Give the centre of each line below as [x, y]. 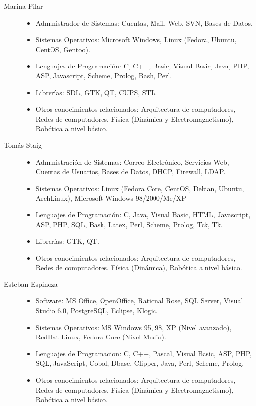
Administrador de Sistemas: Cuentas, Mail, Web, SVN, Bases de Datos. [144, 23]
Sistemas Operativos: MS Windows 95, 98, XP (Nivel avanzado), [133, 327]
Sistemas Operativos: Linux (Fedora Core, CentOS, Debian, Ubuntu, [140, 188]
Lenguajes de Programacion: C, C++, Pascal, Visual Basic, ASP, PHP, [143, 353]
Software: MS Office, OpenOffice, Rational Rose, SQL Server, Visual [139, 301]
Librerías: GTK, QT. [67, 241]
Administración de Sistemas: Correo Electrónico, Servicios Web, [132, 162]
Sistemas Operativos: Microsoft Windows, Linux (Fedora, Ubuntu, [136, 39]
